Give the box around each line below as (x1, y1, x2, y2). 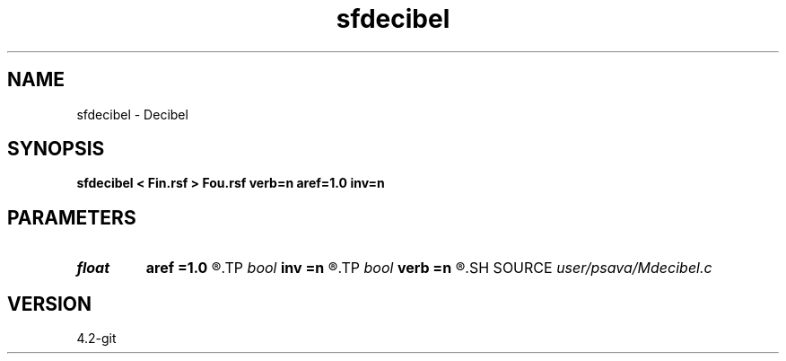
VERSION (7, 292, 92, 315)
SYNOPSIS (7, 137, 105, 161)
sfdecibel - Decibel (76, 106, 188, 122)
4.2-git (76, 330, 117, 347)
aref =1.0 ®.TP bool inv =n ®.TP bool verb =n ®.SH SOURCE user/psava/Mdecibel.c (145, 259, 712, 277)
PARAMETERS (7, 206, 136, 229)
